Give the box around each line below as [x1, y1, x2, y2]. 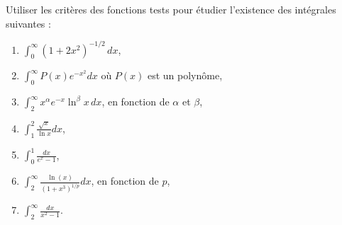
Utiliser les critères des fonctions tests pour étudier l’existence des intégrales [6, 2, 336, 16]
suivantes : [6, 16, 51, 30]
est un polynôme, [147, 68, 223, 83]
